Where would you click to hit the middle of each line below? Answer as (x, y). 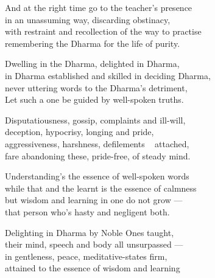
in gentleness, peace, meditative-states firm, (86, 256)
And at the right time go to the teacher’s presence (99, 7)
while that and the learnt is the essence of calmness (101, 188)
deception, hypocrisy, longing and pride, (79, 132)
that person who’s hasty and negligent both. (87, 211)
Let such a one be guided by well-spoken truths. (94, 99)
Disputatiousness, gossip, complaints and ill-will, (95, 120)
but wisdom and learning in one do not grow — (94, 200)
